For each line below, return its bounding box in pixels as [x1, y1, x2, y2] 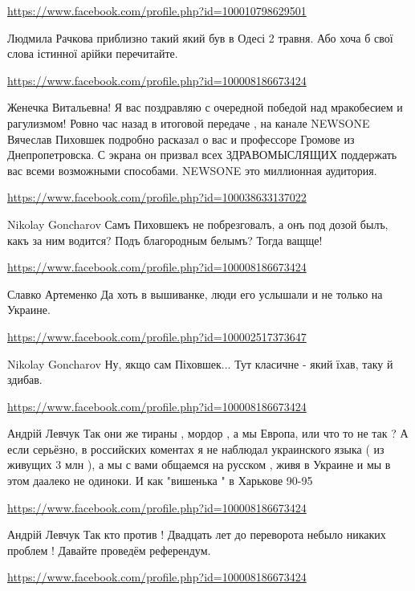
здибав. [7, 371, 43, 388]
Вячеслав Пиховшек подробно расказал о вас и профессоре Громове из [7, 130, 355, 147]
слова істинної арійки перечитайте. [7, 45, 178, 62]
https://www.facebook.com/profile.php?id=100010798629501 [7, 2, 307, 18]
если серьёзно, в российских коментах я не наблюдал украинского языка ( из [7, 440, 384, 457]
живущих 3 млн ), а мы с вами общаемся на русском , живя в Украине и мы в [7, 456, 391, 473]
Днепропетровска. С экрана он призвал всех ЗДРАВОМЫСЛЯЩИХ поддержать [7, 146, 397, 163]
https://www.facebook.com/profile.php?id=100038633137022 [7, 189, 307, 206]
